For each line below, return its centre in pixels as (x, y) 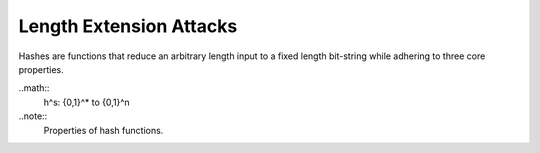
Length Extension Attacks (128, 26)
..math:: (34, 88)
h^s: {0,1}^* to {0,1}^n (86, 102)
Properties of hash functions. (103, 130)
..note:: (33, 116)
